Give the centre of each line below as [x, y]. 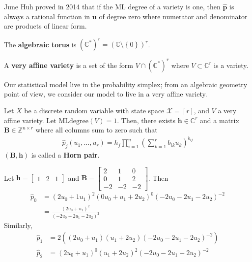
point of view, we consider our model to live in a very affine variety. [106, 94]
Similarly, [18, 225]
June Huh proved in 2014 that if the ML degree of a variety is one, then [112, 6]
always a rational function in [47, 16]
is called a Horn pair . [65, 155]
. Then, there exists [146, 120]
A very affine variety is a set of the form [69, 65]
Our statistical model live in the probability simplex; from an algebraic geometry [126, 84]
